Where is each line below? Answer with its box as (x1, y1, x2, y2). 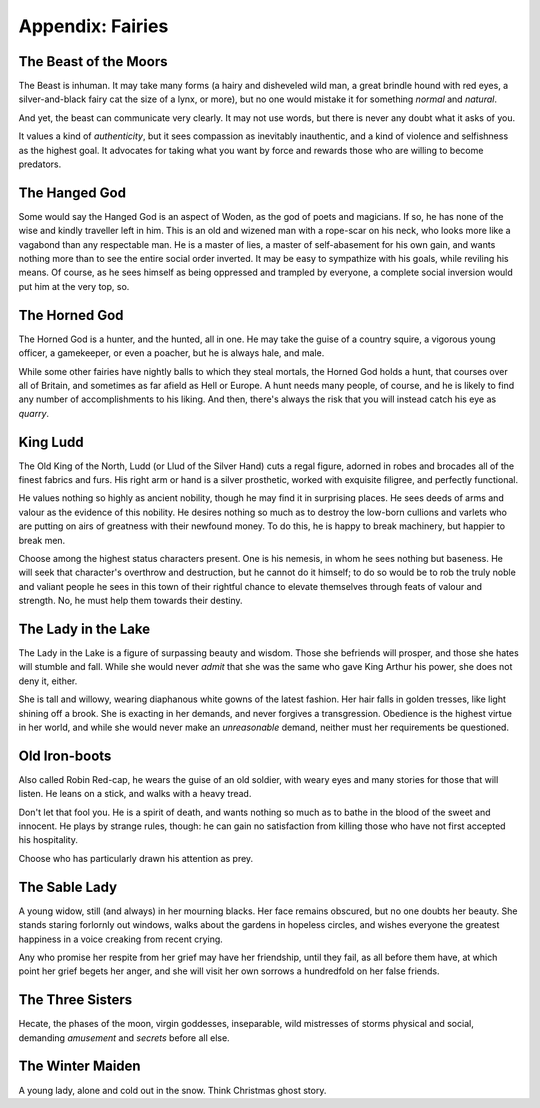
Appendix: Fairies (18, 15, 169, 37)
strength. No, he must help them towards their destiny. (18, 595, 244, 607)
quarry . (18, 407, 50, 419)
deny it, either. (18, 675, 78, 687)
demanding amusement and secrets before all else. (18, 1031, 230, 1044)
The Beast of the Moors (18, 53, 168, 70)
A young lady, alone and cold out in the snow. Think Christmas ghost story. (18, 1084, 327, 1096)
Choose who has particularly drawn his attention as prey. (18, 852, 254, 864)
